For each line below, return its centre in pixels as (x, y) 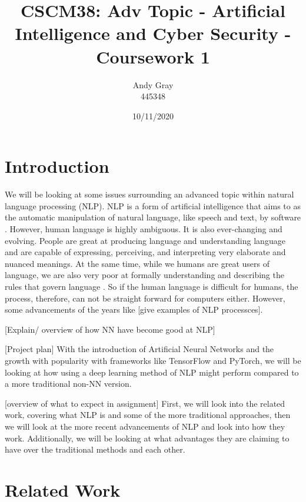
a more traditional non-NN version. (68, 384)
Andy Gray (153, 84)
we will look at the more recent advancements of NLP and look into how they (145, 426)
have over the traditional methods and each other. (95, 449)
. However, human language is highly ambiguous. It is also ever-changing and (144, 229)
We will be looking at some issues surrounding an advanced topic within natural (149, 194)
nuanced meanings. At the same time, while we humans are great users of (137, 263)
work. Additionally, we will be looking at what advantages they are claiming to (147, 438)
